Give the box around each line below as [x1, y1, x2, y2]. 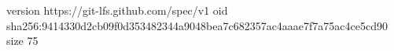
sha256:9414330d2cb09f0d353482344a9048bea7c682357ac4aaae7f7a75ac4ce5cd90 [6, 17, 388, 33]
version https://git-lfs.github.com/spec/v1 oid [6, 2, 228, 18]
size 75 [6, 32, 39, 49]
